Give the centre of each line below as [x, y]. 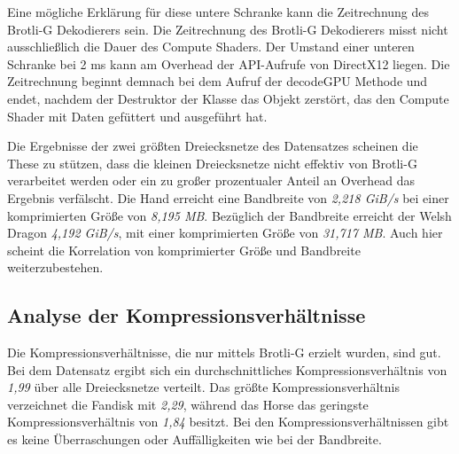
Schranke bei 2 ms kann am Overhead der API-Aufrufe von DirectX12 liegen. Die [229, 63]
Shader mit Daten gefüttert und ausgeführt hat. [137, 116]
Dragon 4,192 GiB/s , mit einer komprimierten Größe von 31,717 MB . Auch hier [225, 233]
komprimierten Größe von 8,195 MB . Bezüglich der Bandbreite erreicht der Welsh [229, 215]
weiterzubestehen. [55, 267]
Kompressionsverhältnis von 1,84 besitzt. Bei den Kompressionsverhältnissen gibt [228, 422]
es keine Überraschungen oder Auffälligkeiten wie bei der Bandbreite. [194, 439]
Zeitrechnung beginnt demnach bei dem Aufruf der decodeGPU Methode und [218, 81]
